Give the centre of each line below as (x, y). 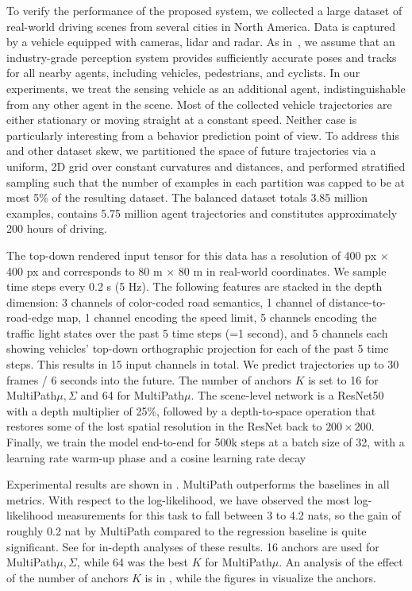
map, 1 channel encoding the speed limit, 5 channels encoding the (217, 317)
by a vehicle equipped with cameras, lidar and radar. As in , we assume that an (201, 42)
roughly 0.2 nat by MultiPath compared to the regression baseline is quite (187, 531)
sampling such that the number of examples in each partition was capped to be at (206, 182)
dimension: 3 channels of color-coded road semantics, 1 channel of (166, 301)
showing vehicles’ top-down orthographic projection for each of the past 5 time (198, 348)
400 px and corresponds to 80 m (85, 270)
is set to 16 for (343, 379)
